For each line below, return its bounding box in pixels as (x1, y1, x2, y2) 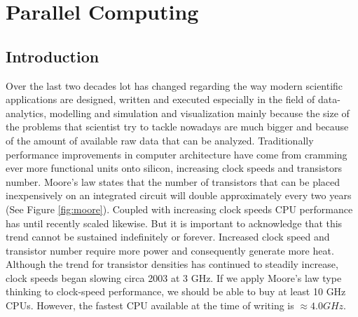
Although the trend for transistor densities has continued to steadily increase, (6, 257, 338, 271)
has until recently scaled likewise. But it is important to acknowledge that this (6, 215, 343, 230)
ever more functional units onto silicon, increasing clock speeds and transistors (6, 161, 342, 175)
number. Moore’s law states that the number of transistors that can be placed (6, 174, 340, 189)
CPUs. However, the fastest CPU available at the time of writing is (6, 298, 294, 313)
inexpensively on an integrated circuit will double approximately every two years (6, 188, 352, 203)
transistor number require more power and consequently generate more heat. (6, 243, 334, 257)
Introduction (6, 45, 99, 67)
